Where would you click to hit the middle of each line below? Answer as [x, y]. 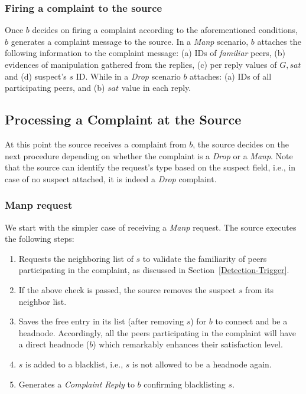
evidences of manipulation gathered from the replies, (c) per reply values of [141, 64]
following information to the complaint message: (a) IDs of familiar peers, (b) [145, 53]
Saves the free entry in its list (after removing [101, 321]
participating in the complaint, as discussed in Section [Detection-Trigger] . [154, 270]
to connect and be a [251, 321]
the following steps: [40, 239]
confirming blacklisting [185, 384]
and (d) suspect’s [36, 76]
